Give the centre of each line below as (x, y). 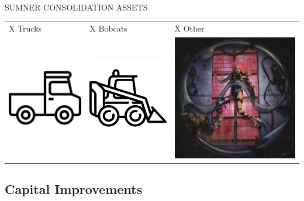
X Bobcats (108, 28)
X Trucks (25, 28)
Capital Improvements (74, 189)
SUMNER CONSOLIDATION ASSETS (76, 7)
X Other (189, 28)
